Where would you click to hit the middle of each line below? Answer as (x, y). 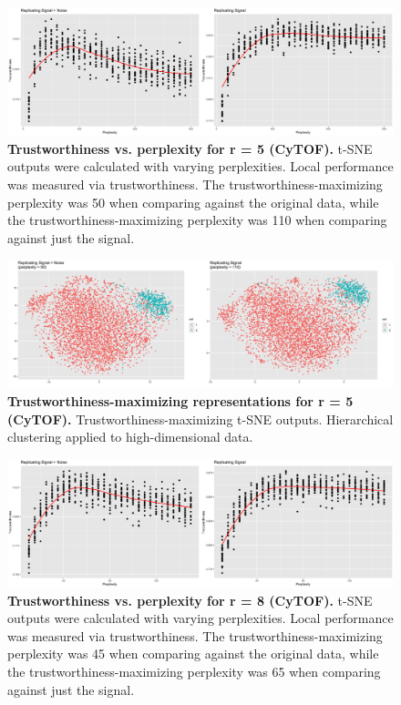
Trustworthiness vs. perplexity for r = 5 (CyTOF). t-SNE (190, 148)
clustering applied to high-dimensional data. (130, 437)
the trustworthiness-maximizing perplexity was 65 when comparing (194, 672)
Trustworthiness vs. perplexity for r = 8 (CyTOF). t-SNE (190, 600)
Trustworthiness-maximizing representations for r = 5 (180, 401)
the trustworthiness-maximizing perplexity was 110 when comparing (197, 220)
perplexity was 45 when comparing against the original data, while (193, 654)
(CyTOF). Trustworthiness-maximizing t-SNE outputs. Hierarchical (200, 419)
